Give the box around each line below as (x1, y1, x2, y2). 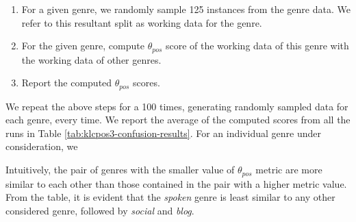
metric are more (255, 162, 322, 177)
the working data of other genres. (21, 52, 162, 66)
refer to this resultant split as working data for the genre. (21, 15, 262, 29)
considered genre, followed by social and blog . (5, 203, 194, 217)
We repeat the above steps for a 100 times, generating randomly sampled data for (5, 99, 348, 113)
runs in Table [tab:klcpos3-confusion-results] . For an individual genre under (5, 125, 321, 140)
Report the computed (21, 75, 112, 90)
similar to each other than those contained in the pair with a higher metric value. (5, 176, 347, 190)
